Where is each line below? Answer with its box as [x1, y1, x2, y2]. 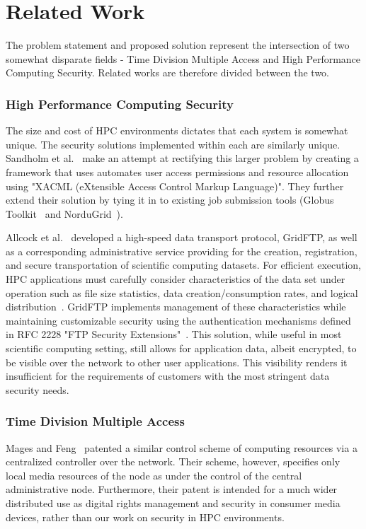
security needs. [6, 382, 69, 397]
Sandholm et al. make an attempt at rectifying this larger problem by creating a [6, 151, 359, 165]
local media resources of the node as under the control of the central [6, 467, 302, 482]
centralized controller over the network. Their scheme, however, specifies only [6, 454, 341, 469]
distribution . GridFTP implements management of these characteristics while [6, 299, 346, 314]
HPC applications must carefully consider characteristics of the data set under [6, 272, 345, 286]
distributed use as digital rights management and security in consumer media [6, 496, 341, 510]
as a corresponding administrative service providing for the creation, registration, [6, 243, 358, 258]
